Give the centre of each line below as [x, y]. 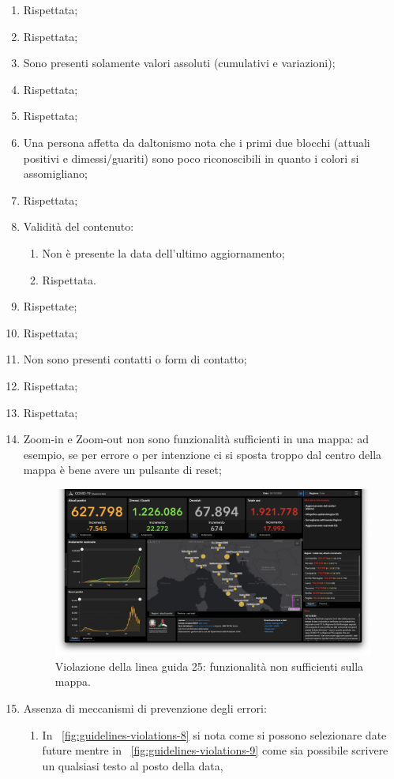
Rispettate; [50, 306]
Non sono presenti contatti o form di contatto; [135, 359]
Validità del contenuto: [79, 226]
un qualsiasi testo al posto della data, [133, 765]
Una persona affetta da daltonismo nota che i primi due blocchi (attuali [197, 142]
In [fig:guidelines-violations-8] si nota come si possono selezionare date [214, 734]
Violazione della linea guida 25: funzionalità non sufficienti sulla [209, 666]
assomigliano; [55, 173]
